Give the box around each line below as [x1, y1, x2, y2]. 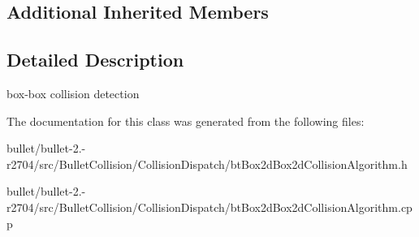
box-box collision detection [6, 84, 140, 101]
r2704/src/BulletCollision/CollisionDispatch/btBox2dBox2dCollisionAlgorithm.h [6, 155, 408, 172]
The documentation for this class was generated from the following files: [6, 112, 365, 129]
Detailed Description [6, 47, 184, 72]
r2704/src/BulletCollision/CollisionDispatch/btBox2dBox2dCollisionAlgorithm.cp [6, 198, 413, 215]
